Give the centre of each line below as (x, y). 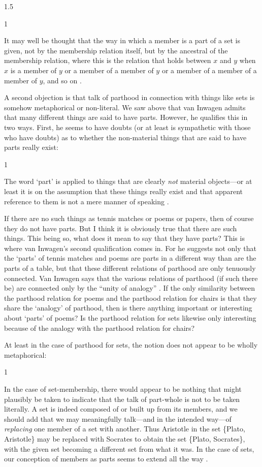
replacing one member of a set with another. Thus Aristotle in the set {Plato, (125, 429)
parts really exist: (31, 147)
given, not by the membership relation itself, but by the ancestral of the (116, 50)
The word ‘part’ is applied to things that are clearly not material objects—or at (128, 181)
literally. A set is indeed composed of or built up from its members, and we (121, 409)
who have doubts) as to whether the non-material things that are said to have (125, 137)
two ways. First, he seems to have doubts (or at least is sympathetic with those (127, 127)
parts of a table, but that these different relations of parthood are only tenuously (130, 268)
